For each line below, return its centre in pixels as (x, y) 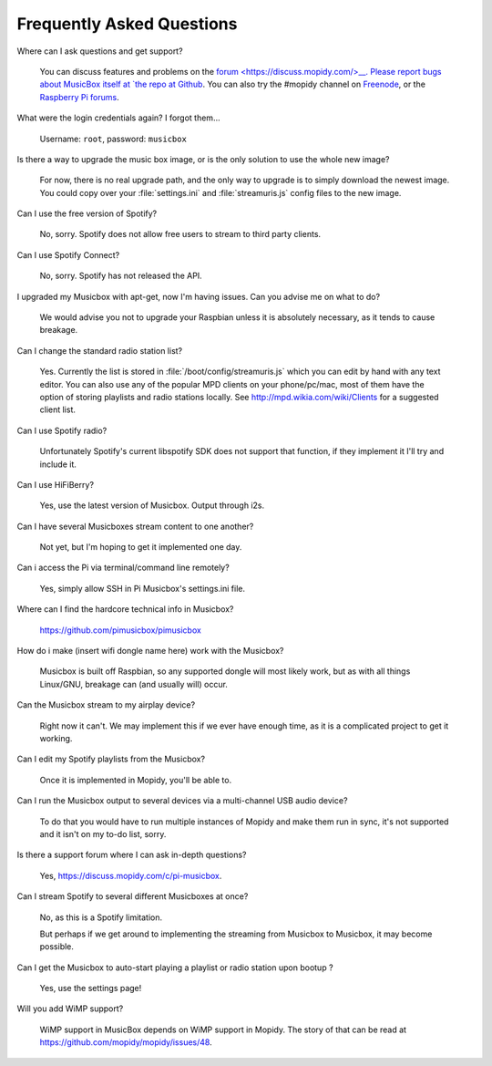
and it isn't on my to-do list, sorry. (103, 833)
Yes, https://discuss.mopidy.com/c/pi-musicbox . (131, 875)
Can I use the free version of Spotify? (87, 213)
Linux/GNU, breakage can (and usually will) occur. (133, 684)
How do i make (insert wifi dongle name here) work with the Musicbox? (150, 651)
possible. (57, 947)
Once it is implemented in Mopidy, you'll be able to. (136, 780)
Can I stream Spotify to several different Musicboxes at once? (133, 896)
